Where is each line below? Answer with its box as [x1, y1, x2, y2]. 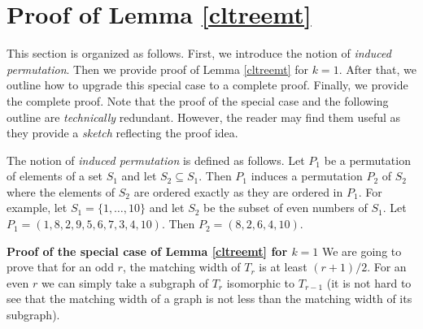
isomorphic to [226, 274, 295, 291]
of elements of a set [7, 167, 102, 184]
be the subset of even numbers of [203, 199, 368, 216]
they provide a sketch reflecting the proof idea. [7, 124, 238, 141]
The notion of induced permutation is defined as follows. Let [7, 151, 305, 168]
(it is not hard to [326, 274, 412, 291]
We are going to [322, 242, 402, 259]
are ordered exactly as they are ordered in [133, 183, 343, 200]
